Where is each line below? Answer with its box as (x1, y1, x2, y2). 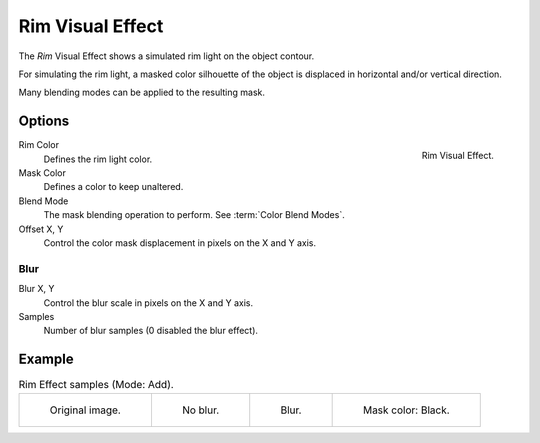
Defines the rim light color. (43, 153, 153, 165)
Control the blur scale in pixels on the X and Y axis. (43, 296, 254, 309)
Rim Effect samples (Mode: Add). (18, 378, 174, 392)
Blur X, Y (18, 283, 55, 295)
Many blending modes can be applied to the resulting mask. (18, 86, 265, 99)
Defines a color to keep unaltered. (43, 181, 184, 193)
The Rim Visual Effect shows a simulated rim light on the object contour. (18, 50, 315, 62)
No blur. (181, 403, 220, 417)
